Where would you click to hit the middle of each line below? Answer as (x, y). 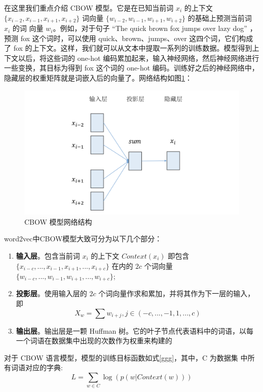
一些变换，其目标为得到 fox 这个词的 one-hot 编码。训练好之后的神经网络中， (131, 68)
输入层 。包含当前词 (48, 255)
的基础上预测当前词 (220, 17)
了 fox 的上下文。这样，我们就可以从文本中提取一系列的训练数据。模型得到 (128, 48)
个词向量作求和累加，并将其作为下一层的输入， (177, 293)
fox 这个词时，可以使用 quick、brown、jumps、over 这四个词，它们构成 (137, 38)
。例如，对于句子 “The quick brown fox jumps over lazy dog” (150, 28)
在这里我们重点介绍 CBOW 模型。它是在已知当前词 (89, 8)
